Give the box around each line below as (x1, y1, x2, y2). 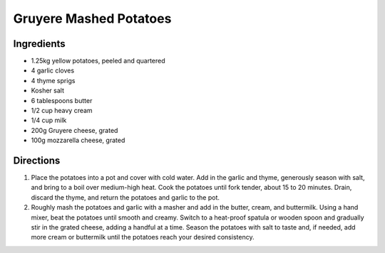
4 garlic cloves (31, 66, 75, 75)
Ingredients (13, 38, 66, 50)
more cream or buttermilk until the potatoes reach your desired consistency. (31, 233, 255, 242)
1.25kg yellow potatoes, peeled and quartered (31, 57, 165, 65)
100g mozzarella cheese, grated (31, 136, 125, 145)
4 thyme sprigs (31, 76, 76, 85)
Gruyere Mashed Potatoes (13, 11, 172, 26)
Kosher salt (31, 86, 64, 95)
